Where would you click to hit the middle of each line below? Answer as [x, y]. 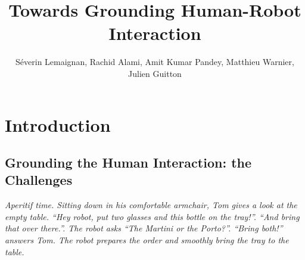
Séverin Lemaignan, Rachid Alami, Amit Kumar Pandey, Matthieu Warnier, [155, 62]
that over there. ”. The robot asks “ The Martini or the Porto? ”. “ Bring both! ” [144, 228]
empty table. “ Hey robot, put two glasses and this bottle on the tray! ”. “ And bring [152, 216]
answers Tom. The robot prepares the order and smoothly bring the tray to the [147, 240]
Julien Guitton [155, 73]
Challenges [39, 180]
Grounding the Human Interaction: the [128, 162]
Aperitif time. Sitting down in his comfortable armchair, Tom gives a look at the [151, 205]
